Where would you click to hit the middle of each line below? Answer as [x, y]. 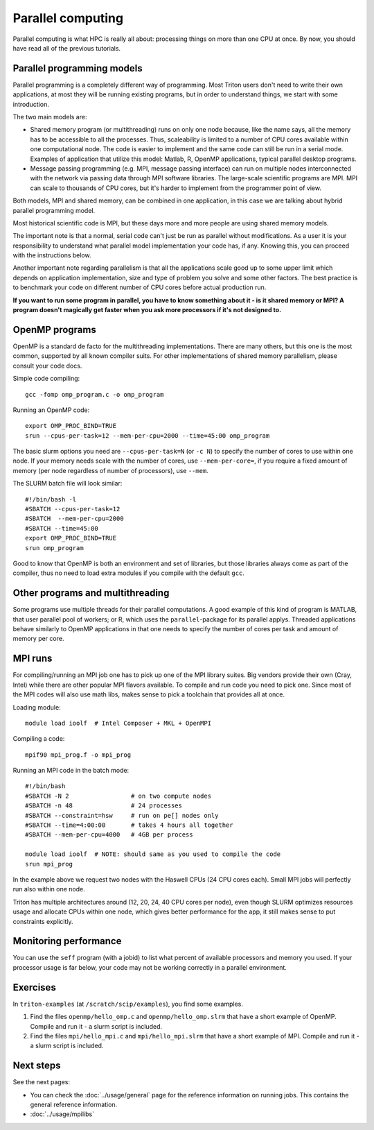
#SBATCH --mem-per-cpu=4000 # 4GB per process [109, 835]
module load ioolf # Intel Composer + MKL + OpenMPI [118, 723]
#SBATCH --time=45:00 [62, 528]
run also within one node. [49, 889]
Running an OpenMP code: [51, 410]
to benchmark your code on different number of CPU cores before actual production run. [140, 287]
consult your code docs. [47, 366]
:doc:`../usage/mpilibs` [62, 1114]
